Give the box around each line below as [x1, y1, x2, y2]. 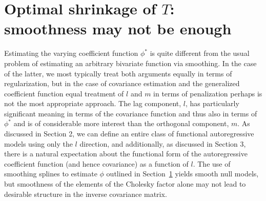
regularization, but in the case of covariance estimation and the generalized [4, 78, 240, 89]
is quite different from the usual [150, 48, 250, 58]
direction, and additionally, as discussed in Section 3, [79, 138, 246, 149]
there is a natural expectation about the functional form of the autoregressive [4, 148, 248, 159]
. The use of [193, 158, 231, 169]
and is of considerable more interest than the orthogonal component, [13, 118, 229, 129]
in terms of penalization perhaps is [153, 88, 262, 98]
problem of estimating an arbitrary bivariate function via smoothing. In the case [4, 57, 257, 68]
